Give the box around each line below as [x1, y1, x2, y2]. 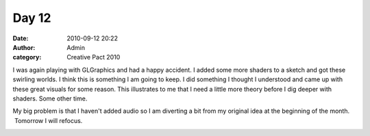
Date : [12, 34, 29, 42]
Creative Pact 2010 [66, 53, 121, 62]
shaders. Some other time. [12, 94, 88, 103]
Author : [12, 43, 36, 51]
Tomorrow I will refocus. [14, 116, 83, 124]
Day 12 [12, 10, 51, 25]
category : [12, 53, 42, 62]
